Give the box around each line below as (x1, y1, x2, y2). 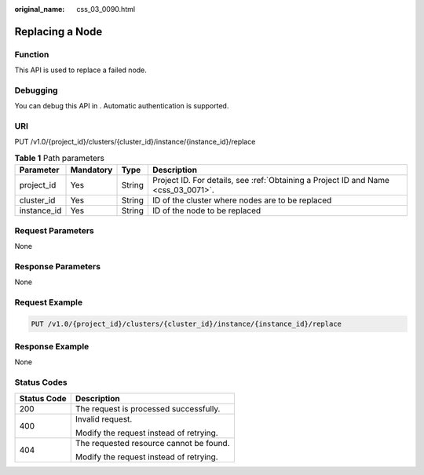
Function (14, 49, 49, 60)
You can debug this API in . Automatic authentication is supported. (14, 101, 229, 111)
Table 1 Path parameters (14, 153, 105, 164)
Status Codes (14, 377, 68, 388)
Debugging (14, 85, 58, 96)
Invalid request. (75, 413, 133, 424)
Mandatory (70, 165, 113, 176)
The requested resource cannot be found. (75, 437, 231, 448)
